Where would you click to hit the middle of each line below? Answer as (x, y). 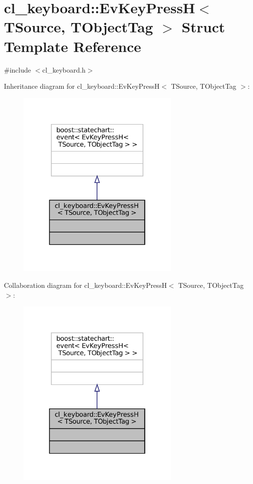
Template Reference (73, 46)
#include (18, 69)
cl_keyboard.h (64, 69)
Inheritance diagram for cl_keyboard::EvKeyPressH (82, 86)
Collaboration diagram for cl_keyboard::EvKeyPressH (85, 285)
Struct (203, 27)
